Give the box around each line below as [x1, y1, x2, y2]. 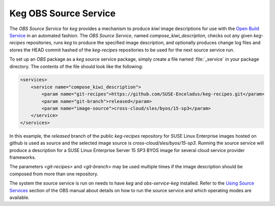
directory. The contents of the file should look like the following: [9, 63, 144, 69]
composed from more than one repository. [9, 171, 99, 177]
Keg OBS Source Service [9, 8, 116, 19]
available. [9, 194, 30, 200]
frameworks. [9, 154, 36, 160]
